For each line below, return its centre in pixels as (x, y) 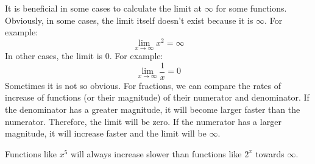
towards (270, 153)
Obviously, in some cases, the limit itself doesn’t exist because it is (129, 20)
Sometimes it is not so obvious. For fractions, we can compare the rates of (143, 85)
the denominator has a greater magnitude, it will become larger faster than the (153, 109)
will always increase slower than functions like (156, 153)
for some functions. (251, 8)
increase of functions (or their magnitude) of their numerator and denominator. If (157, 97)
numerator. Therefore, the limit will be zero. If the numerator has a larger (143, 121)
